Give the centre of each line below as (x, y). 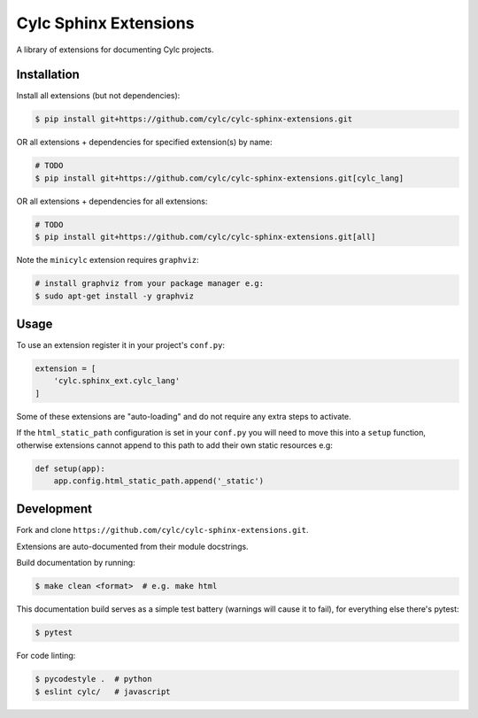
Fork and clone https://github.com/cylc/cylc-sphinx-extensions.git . (162, 530)
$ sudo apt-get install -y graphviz (115, 296)
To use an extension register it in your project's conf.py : (121, 345)
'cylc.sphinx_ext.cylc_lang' (117, 381)
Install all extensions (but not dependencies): (98, 96)
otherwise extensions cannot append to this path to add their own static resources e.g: (175, 445)
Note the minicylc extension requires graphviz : (108, 260)
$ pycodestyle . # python (93, 679)
